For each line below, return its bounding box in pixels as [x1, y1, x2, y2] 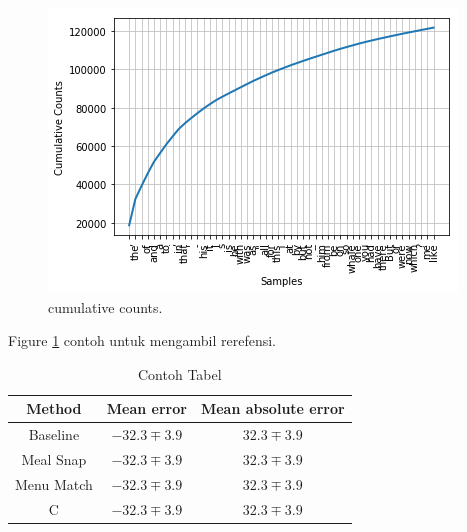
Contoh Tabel [138, 363, 222, 384]
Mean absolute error [200, 398, 345, 419]
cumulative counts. [48, 296, 163, 317]
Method [26, 398, 82, 419]
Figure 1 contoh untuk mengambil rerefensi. [8, 330, 276, 351]
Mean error [106, 398, 187, 419]
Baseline [28, 424, 80, 445]
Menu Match [15, 473, 93, 494]
